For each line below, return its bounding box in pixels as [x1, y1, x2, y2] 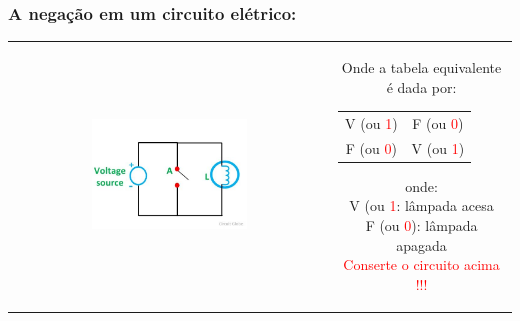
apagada [396, 234, 447, 255]
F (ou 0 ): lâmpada [365, 215, 478, 236]
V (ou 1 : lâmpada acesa [349, 195, 494, 216]
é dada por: [386, 76, 457, 97]
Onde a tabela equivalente [341, 56, 502, 77]
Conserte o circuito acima [343, 254, 500, 275]
